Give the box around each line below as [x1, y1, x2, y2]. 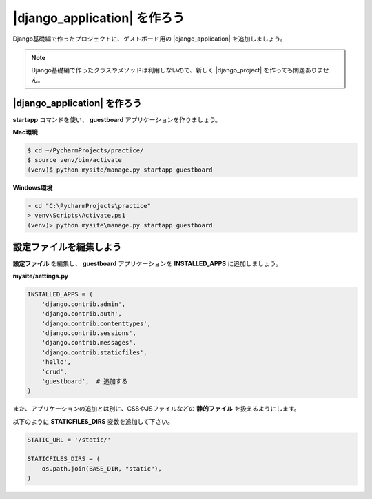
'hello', [41, 358, 72, 366]
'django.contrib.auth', [41, 310, 122, 318]
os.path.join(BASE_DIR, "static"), [41, 465, 162, 472]
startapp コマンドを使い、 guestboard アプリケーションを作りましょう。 [12, 115, 222, 123]
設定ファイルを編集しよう [12, 241, 122, 253]
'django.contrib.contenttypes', [41, 319, 152, 327]
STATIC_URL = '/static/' [27, 436, 112, 444]
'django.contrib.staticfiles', [41, 348, 147, 356]
